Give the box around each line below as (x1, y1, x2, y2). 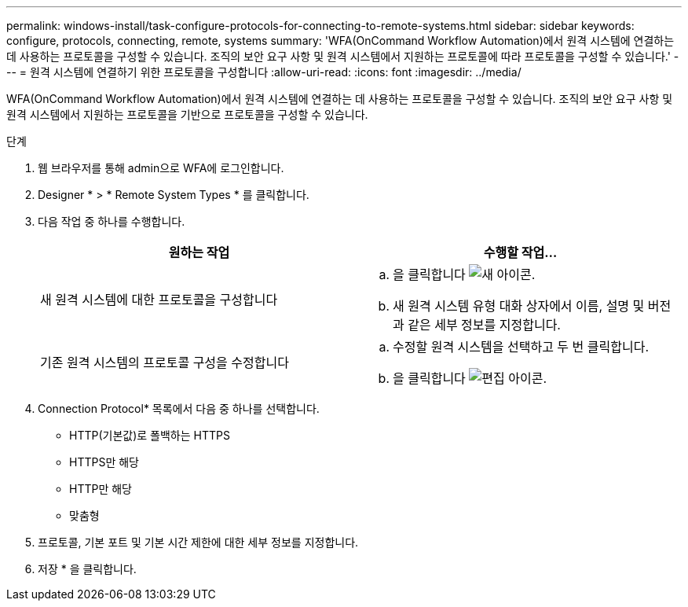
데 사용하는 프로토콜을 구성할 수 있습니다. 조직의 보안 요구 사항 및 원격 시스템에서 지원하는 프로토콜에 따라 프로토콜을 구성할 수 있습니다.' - (6, 50, 679, 63)
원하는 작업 (168, 245, 230, 260)
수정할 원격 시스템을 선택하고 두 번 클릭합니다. (393, 339, 650, 355)
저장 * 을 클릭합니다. (38, 562, 137, 576)
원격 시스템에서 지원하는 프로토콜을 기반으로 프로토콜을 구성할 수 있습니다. (6, 108, 368, 121)
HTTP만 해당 (69, 482, 132, 495)
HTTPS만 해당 (69, 455, 139, 469)
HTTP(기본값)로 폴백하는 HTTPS (69, 429, 230, 442)
